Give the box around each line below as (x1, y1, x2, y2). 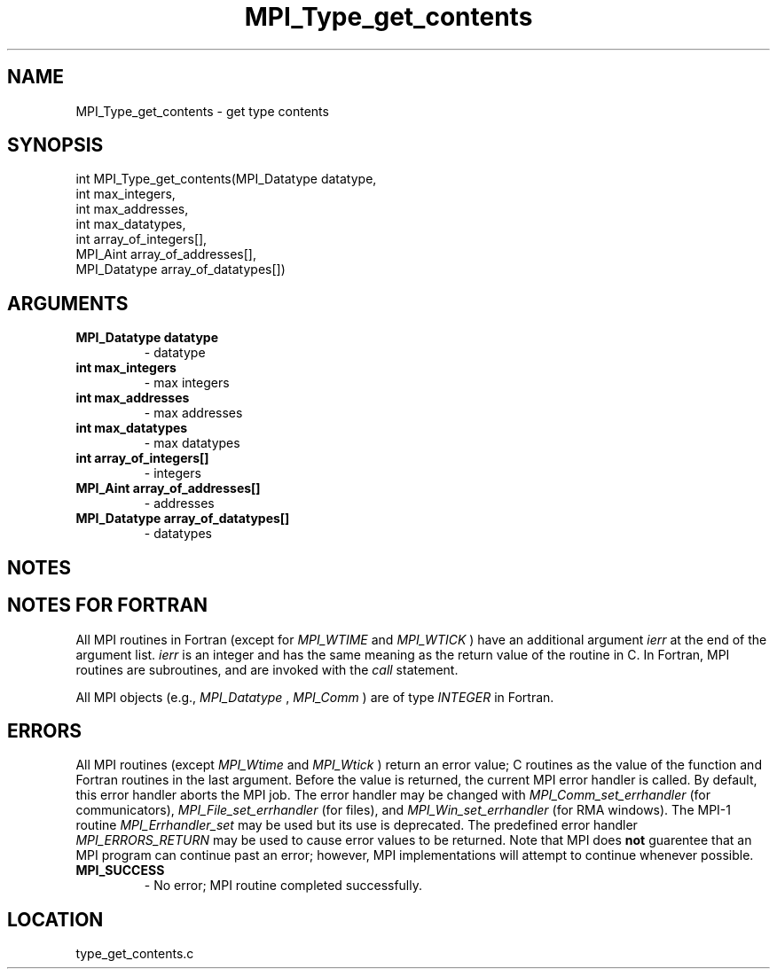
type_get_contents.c (75, 946, 194, 962)
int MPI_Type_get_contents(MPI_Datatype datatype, (75, 171, 377, 187)
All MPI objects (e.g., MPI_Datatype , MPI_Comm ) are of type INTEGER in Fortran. (75, 689, 554, 705)
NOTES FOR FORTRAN (7, 594, 208, 617)
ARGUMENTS (7, 292, 129, 315)
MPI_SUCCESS (75, 863, 165, 878)
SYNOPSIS (7, 134, 104, 157)
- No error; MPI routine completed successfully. (144, 878, 423, 894)
